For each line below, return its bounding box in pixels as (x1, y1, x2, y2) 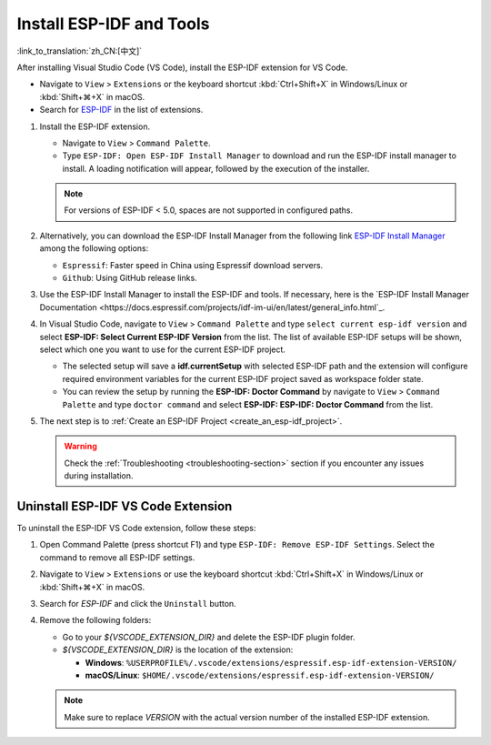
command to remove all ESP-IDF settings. (39, 551, 195, 563)
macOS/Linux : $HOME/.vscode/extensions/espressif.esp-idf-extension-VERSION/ (85, 669, 435, 680)
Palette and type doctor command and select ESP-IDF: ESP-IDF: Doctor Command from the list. (62, 398, 434, 409)
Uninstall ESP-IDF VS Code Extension (16, 498, 233, 514)
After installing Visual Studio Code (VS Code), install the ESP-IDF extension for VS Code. (16, 62, 348, 73)
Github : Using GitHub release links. (62, 273, 197, 284)
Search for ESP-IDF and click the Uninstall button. (39, 598, 236, 609)
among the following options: (39, 243, 149, 254)
